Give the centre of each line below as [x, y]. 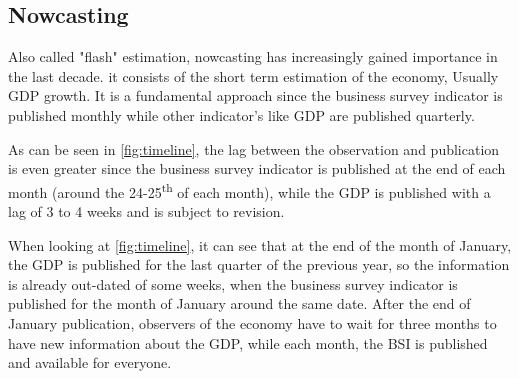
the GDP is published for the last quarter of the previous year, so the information [259, 264]
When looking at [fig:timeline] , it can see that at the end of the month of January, [260, 244]
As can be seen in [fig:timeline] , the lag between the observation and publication [254, 148]
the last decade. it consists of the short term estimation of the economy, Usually [253, 75]
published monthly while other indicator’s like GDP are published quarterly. [241, 114]
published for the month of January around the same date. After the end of [239, 303]
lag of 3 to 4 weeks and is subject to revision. [146, 211]
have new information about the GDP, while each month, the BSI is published [248, 342]
